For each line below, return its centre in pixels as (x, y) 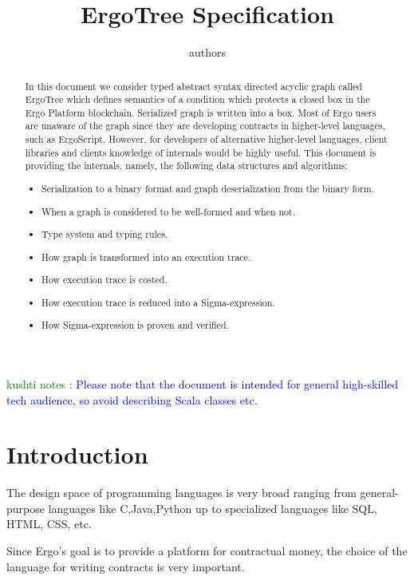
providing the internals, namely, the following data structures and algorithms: (186, 166)
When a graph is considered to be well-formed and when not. (168, 211)
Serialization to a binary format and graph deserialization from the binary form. (208, 188)
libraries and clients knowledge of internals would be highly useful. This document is (201, 152)
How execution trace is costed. (104, 280)
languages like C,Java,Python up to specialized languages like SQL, (213, 508)
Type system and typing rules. (105, 234)
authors (207, 52)
